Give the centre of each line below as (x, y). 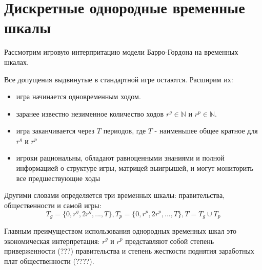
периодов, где (125, 131)
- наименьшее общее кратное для (206, 131)
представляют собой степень (170, 241)
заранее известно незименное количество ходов (90, 113)
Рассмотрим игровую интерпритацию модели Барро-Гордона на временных (121, 52)
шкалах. (16, 62)
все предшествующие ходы (58, 178)
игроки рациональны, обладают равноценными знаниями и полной (120, 158)
